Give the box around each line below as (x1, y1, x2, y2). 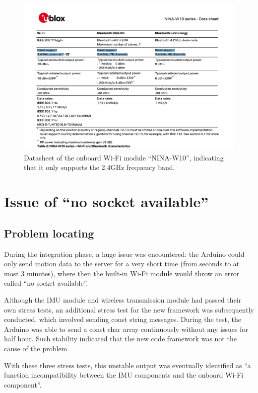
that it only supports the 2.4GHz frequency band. (24, 162, 175, 172)
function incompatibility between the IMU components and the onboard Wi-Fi (4, 370, 244, 380)
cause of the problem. (4, 343, 69, 353)
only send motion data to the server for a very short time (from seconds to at (4, 258, 240, 269)
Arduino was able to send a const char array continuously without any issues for (4, 323, 248, 334)
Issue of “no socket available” (4, 191, 209, 212)
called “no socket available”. (4, 278, 88, 288)
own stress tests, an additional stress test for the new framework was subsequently (4, 304, 254, 314)
